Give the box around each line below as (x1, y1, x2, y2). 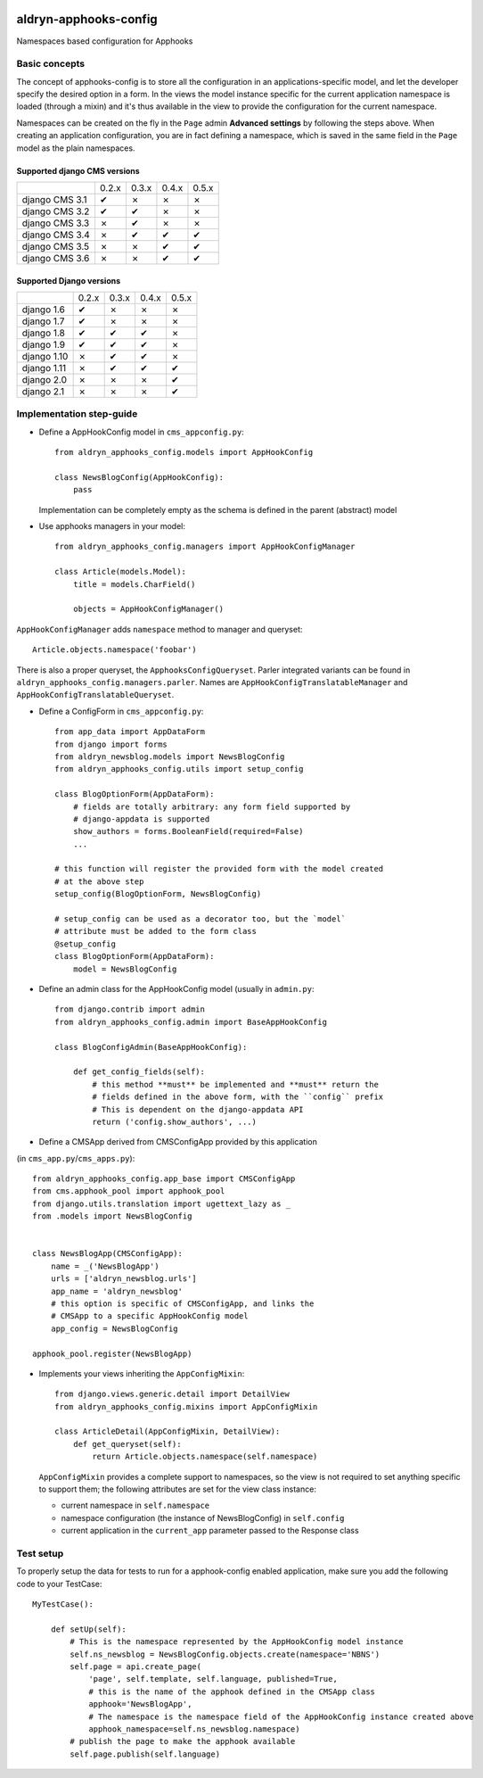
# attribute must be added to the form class (54, 926, 258, 937)
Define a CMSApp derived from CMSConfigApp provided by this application (38, 1137, 318, 1147)
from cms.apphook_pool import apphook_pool (32, 1187, 225, 1196)
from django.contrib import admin (54, 1005, 205, 1014)
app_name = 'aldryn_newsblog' (50, 1286, 183, 1296)
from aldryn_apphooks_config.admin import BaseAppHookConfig (54, 1017, 327, 1027)
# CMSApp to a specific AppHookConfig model (50, 1311, 249, 1321)
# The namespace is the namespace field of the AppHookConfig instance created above (88, 1711, 474, 1722)
